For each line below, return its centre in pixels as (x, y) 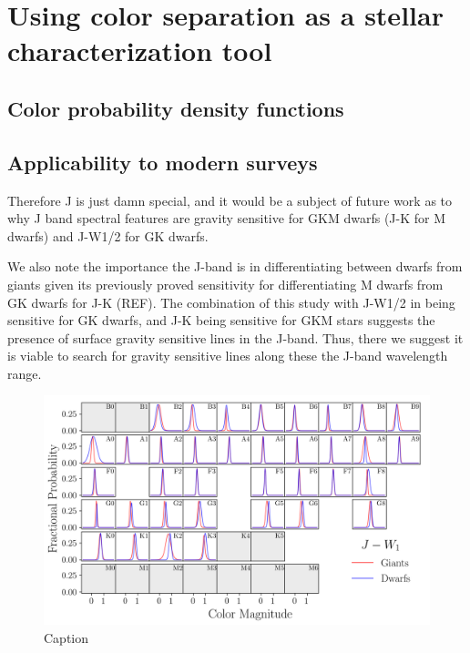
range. (25, 373)
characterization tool (140, 51)
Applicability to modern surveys (163, 162)
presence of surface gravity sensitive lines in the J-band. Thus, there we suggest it (235, 337)
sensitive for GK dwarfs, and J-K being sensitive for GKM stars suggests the (221, 320)
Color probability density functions (176, 108)
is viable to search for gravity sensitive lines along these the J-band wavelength (228, 356)
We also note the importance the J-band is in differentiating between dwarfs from (235, 266)
